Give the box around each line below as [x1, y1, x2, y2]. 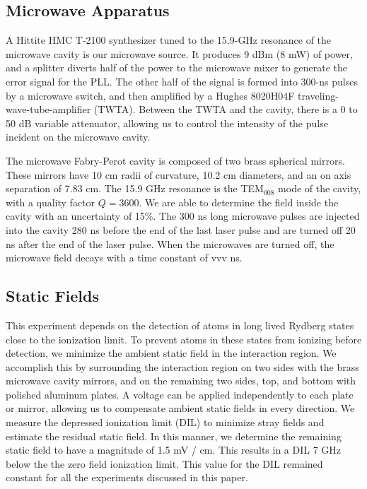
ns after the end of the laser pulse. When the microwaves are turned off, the [6, 236, 334, 251]
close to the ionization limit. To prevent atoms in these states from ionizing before [6, 331, 362, 346]
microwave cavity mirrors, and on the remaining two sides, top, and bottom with [6, 373, 356, 388]
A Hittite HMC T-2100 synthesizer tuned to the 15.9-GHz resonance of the [6, 33, 332, 47]
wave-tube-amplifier [6, 102, 91, 117]
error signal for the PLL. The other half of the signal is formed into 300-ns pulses [6, 73, 358, 88]
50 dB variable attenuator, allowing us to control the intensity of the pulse [6, 115, 328, 130]
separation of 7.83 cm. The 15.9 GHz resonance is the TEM [6, 181, 264, 196]
